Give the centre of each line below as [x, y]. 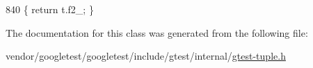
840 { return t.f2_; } [50, 9]
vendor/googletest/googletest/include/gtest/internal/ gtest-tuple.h [146, 56]
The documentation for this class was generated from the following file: [157, 32]
